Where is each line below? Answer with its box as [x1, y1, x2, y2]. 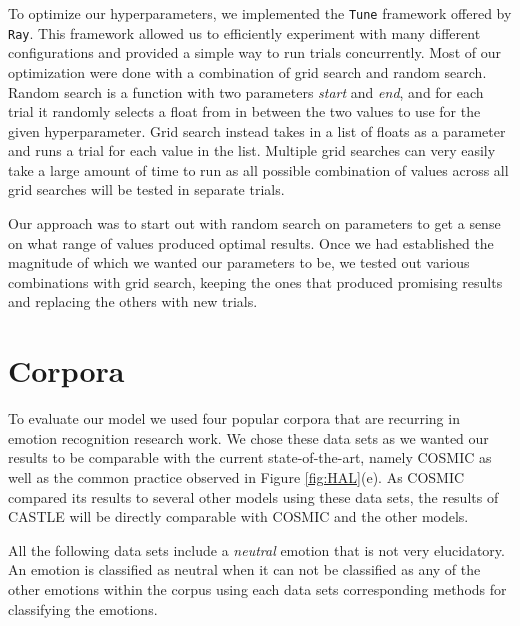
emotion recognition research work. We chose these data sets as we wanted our [8, 427, 489, 448]
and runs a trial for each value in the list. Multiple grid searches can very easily [8, 140, 496, 161]
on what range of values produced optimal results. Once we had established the [8, 232, 494, 253]
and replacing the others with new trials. [8, 291, 258, 312]
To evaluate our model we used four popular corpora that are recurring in [8, 408, 460, 429]
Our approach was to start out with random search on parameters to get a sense [8, 213, 501, 234]
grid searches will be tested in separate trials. [8, 179, 285, 200]
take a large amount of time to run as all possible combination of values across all [8, 159, 509, 180]
